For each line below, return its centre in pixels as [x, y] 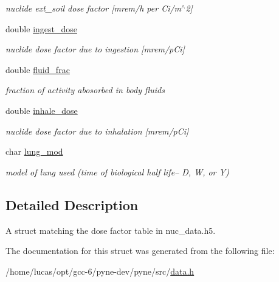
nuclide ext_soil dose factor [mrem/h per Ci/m [94, 8]
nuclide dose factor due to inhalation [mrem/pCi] [97, 131]
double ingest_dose [41, 28]
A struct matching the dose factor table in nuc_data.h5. [111, 230]
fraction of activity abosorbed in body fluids [85, 90]
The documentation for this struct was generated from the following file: [140, 251]
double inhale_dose [42, 110]
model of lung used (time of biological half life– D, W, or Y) [117, 171]
